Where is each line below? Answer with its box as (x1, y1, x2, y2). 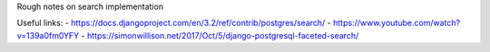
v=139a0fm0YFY (16, 30, 80, 40)
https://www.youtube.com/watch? (332, 18, 461, 29)
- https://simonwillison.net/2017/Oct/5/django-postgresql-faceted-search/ (81, 30, 359, 40)
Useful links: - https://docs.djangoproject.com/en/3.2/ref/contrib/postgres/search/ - (16, 18, 331, 29)
